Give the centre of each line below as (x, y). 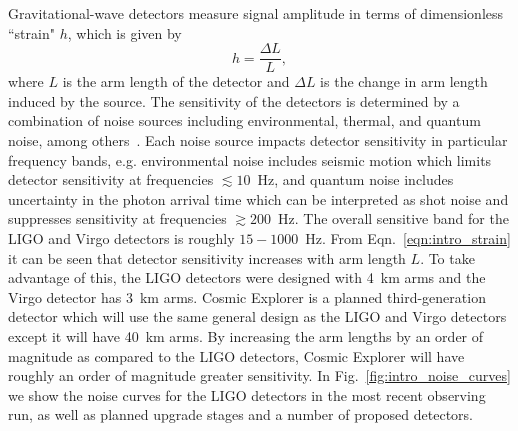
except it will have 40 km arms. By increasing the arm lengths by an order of (246, 335)
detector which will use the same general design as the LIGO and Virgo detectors (257, 316)
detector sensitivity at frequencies (111, 179)
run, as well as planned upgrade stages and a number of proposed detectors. (240, 414)
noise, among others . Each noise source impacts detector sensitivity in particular (258, 140)
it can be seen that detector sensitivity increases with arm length (207, 257)
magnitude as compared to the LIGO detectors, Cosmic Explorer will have (236, 355)
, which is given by (124, 32)
